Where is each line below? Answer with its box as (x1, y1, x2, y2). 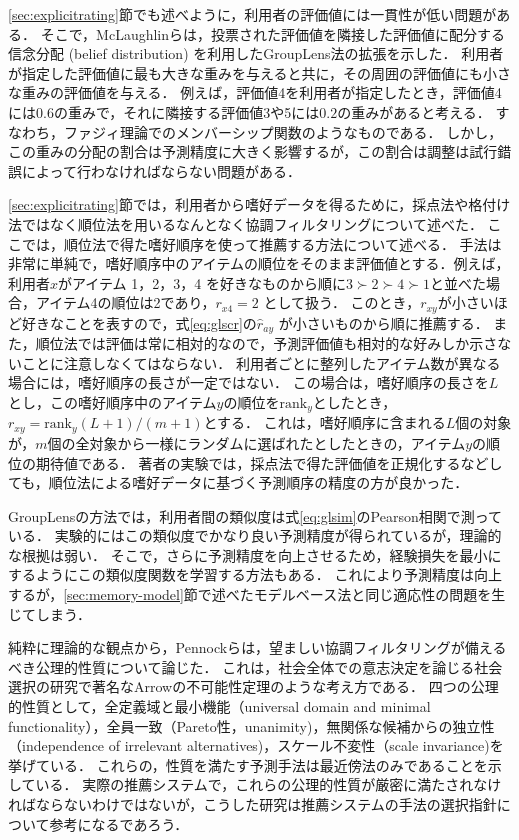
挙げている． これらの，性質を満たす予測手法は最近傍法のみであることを (8, 754, 488, 775)
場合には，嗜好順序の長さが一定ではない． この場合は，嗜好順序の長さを (8, 372, 489, 393)
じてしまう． (8, 603, 91, 624)
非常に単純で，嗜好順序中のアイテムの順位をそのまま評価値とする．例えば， (8, 253, 510, 274)
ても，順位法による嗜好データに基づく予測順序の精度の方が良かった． (8, 472, 469, 493)
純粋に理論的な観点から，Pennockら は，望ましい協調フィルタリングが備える (8, 637, 507, 658)
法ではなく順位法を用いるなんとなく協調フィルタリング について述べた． (8, 213, 483, 234)
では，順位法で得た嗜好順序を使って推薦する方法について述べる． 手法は (21, 233, 502, 254)
